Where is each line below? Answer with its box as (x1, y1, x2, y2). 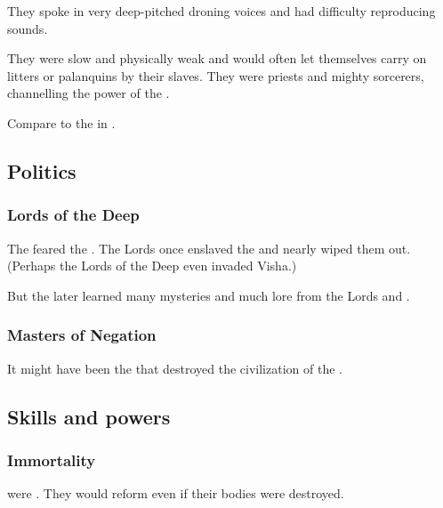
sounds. (7, 19, 48, 37)
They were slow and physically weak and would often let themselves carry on (7, 49, 427, 68)
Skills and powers (7, 402, 171, 430)
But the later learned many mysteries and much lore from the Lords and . (7, 286, 410, 304)
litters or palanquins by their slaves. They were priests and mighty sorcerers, (7, 66, 424, 85)
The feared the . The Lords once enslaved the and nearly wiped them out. (7, 238, 411, 257)
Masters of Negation (7, 324, 157, 346)
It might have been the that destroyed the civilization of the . (7, 359, 342, 377)
